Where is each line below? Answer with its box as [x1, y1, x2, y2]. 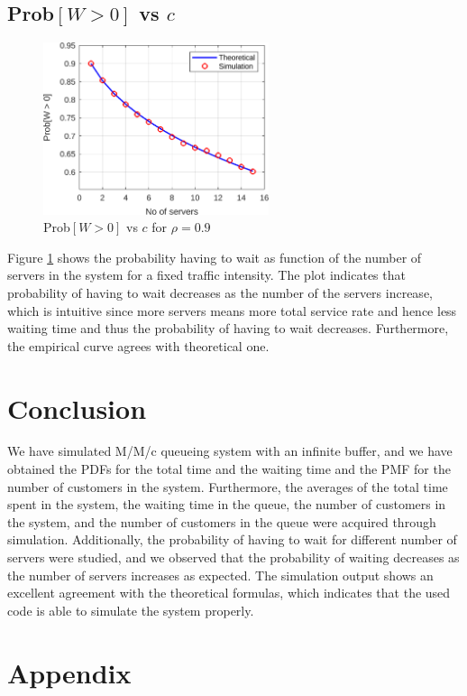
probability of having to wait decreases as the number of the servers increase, [7, 283, 433, 302]
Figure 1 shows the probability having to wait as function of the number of [7, 247, 422, 266]
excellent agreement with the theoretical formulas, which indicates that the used [7, 583, 451, 602]
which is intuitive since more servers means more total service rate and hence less [7, 301, 457, 320]
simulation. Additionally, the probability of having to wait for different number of [7, 530, 457, 549]
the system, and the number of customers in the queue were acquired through [7, 512, 436, 531]
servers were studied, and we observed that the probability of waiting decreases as [7, 548, 460, 566]
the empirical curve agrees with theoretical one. [7, 336, 270, 355]
